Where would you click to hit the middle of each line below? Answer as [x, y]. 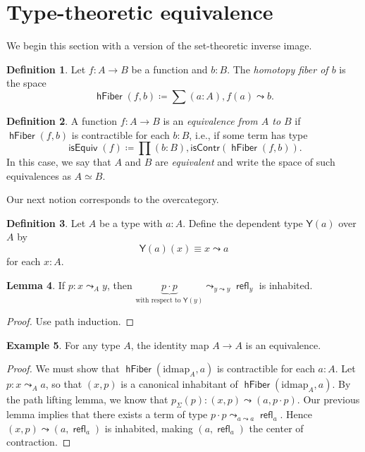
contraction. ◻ [39, 442]
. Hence [296, 414]
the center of [276, 428]
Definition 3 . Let [46, 222]
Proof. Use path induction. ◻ [70, 321]
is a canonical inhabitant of [179, 384]
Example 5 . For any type [63, 344]
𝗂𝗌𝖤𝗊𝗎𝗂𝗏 [83, 148]
